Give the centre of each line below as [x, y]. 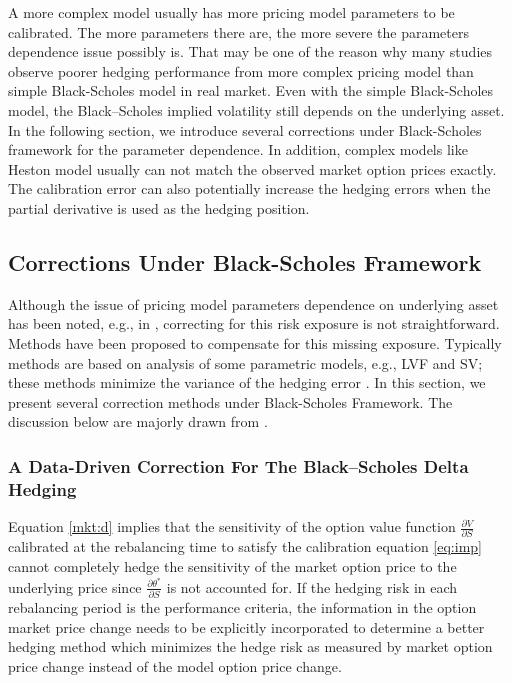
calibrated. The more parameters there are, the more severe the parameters [238, 31]
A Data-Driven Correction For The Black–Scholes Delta [238, 465]
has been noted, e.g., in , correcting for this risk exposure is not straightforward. [254, 323]
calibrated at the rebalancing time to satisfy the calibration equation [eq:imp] [245, 546]
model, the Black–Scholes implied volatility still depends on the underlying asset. [256, 109]
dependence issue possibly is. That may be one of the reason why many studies [250, 51]
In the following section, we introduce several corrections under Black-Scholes [245, 129]
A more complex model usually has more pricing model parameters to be [231, 12]
